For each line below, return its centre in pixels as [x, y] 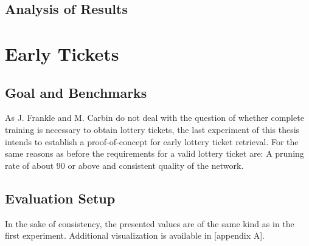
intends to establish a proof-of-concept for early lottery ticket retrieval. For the [152, 141]
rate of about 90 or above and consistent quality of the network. [124, 165]
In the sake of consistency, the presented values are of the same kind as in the [150, 223]
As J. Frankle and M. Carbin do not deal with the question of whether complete [154, 118]
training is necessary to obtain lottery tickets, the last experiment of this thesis [152, 129]
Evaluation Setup [60, 198]
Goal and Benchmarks [76, 92]
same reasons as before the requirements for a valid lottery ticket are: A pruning [154, 153]
